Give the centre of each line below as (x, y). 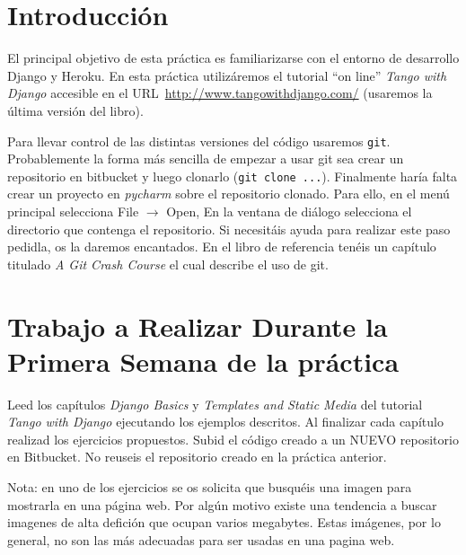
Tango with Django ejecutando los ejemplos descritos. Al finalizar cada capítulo (225, 422)
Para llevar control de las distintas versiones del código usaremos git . (199, 141)
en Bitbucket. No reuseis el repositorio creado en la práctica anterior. (197, 457)
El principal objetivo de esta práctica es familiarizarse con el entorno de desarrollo (233, 58)
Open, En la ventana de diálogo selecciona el (289, 211)
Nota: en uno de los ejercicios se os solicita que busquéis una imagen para (210, 487)
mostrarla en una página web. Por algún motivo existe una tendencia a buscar (222, 504)
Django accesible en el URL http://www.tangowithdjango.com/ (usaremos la (220, 93)
